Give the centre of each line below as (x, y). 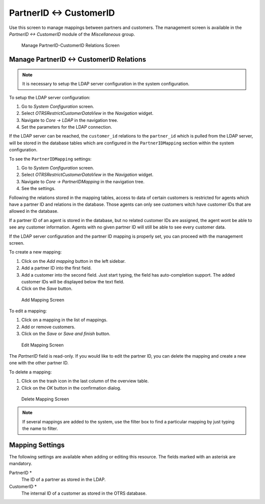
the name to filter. (40, 429)
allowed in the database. (34, 211)
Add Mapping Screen (43, 300)
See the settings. (39, 189)
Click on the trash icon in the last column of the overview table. (85, 381)
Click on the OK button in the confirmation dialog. (71, 388)
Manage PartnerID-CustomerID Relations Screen (70, 45)
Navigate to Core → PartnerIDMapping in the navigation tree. (83, 181)
